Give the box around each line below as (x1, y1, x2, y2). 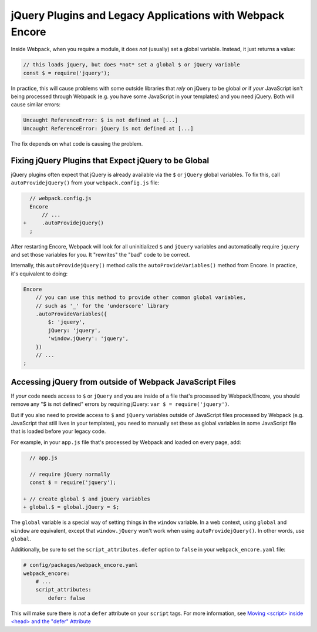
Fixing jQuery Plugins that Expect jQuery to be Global (11, 156, 210, 166)
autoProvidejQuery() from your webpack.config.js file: (11, 179, 160, 186)
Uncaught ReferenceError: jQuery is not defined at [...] (23, 125, 194, 132)
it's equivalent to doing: (11, 270, 68, 277)
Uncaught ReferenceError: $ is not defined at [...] (23, 117, 178, 123)
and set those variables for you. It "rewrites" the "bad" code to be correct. (11, 251, 190, 258)
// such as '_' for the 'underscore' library (35, 302, 169, 309)
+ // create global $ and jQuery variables (23, 495, 151, 502)
